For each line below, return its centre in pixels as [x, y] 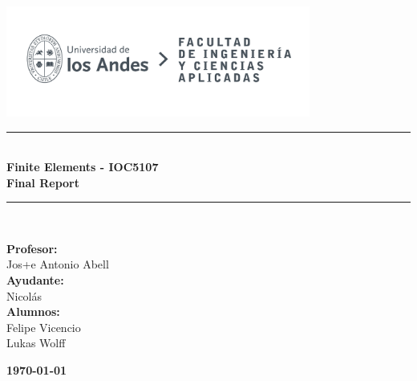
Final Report [43, 182]
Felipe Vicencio [44, 327]
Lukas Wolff [36, 343]
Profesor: [32, 248]
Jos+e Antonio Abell [58, 264]
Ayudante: [35, 280]
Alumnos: [33, 311]
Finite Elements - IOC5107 [83, 167]
